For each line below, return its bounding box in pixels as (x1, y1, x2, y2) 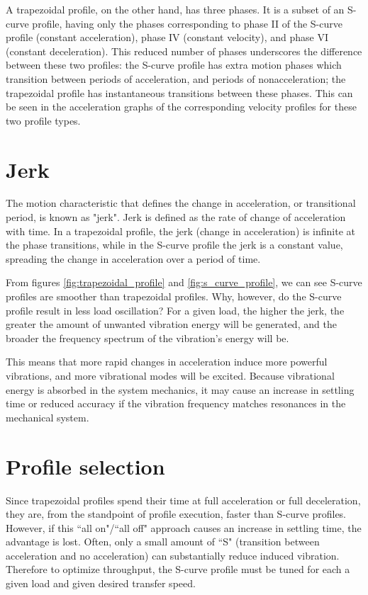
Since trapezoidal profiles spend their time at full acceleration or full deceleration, (6, 492, 361, 507)
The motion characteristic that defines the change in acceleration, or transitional (6, 195, 356, 210)
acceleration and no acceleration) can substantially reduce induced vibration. (6, 548, 340, 562)
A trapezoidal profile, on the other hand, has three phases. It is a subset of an (6, 2, 345, 16)
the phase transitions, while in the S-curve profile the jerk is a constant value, (6, 237, 343, 252)
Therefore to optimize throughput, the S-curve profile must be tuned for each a (6, 562, 350, 577)
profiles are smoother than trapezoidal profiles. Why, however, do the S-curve (6, 289, 342, 304)
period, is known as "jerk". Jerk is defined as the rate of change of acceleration (6, 210, 346, 225)
